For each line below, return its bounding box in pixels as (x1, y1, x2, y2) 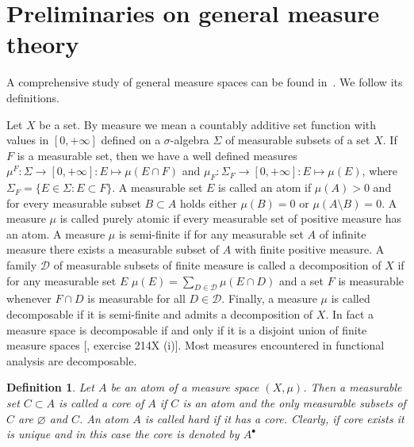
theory (6, 28, 79, 60)
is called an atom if (218, 179, 312, 196)
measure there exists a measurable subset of (6, 241, 220, 258)
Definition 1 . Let (6, 379, 94, 395)
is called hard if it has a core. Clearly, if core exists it (144, 410, 404, 426)
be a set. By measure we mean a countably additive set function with (39, 116, 377, 132)
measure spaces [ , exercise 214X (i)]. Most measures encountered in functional (6, 337, 385, 353)
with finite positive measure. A (234, 241, 385, 258)
